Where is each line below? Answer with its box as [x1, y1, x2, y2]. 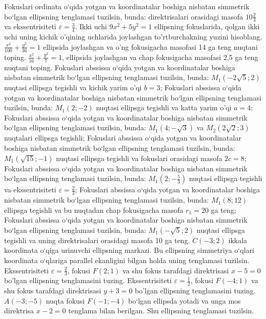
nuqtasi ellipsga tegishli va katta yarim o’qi [96, 102, 232, 113]
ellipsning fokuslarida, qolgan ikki [154, 21, 260, 32]
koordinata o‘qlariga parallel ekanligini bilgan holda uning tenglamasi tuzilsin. [4, 255, 250, 266]
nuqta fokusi [46, 295, 85, 306]
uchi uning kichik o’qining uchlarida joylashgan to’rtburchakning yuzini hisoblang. [4, 31, 262, 42]
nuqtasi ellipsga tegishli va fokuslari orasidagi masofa [56, 152, 222, 163]
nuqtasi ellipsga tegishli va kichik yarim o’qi [4, 82, 142, 93]
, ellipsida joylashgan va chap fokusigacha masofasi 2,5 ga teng [62, 51, 258, 62]
